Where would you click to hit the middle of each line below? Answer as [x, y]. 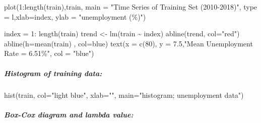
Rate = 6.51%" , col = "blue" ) [49, 53]
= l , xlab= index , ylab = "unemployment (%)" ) [75, 16]
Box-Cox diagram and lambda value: [69, 114]
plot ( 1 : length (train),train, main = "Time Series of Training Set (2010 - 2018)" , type [131, 7]
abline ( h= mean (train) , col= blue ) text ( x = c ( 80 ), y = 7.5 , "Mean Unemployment [128, 43]
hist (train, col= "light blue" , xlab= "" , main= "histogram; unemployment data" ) [124, 95]
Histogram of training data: [53, 73]
